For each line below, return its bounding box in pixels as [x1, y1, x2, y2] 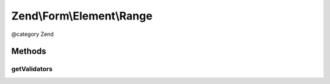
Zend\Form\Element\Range [11, 9, 153, 23]
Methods [11, 46, 46, 57]
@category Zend [11, 30, 54, 38]
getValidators [11, 65, 53, 73]
